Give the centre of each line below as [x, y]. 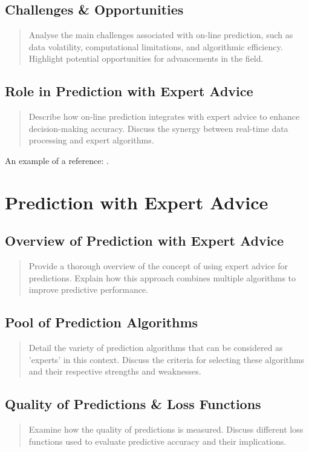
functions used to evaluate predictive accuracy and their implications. [158, 441]
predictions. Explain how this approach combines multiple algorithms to [162, 277]
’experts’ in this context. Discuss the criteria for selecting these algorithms [166, 359]
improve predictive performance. [89, 290]
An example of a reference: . [57, 160]
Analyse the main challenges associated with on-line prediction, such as [161, 35]
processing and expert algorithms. [91, 140]
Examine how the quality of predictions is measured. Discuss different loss [166, 429]
